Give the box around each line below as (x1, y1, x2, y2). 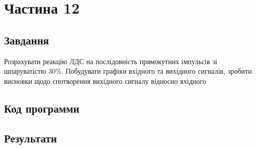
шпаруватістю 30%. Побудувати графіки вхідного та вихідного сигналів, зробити (4, 66, 252, 76)
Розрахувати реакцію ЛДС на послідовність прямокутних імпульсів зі (4, 56, 217, 66)
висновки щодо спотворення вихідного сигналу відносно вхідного (4, 75, 206, 86)
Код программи (4, 100, 80, 116)
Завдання (4, 32, 49, 47)
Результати (4, 130, 57, 145)
